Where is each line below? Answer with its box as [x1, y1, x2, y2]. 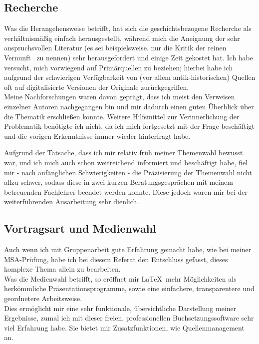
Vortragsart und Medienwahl [4, 221, 156, 236]
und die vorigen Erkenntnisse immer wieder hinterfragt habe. [4, 130, 191, 141]
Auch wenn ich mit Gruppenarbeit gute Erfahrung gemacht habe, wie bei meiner [4, 244, 252, 255]
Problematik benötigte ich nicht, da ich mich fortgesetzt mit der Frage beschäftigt [4, 121, 255, 131]
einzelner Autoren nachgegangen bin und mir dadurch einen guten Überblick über [4, 101, 254, 111]
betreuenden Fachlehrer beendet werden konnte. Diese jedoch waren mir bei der [4, 186, 248, 197]
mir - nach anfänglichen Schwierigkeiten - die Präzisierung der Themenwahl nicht [4, 167, 253, 177]
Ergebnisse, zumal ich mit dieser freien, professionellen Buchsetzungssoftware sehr [4, 313, 254, 323]
